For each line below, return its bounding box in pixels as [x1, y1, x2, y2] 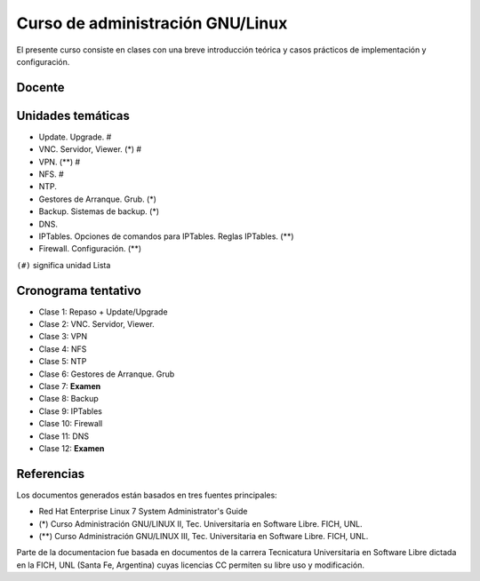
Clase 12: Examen [38, 442, 105, 453]
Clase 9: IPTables [38, 405, 102, 417]
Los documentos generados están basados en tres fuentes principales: [16, 489, 277, 500]
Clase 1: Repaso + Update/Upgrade [38, 306, 168, 317]
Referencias [16, 466, 85, 482]
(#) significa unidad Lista [16, 259, 111, 270]
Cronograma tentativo [16, 283, 141, 298]
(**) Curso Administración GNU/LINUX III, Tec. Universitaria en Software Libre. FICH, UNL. [38, 531, 369, 542]
